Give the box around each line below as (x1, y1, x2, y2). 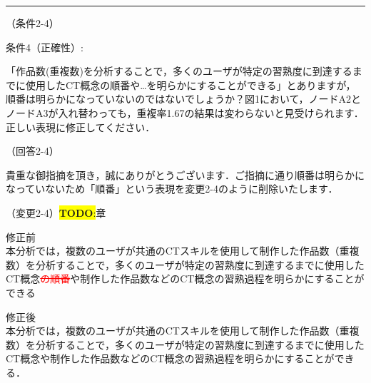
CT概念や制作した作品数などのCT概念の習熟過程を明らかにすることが (6, 351, 335, 366)
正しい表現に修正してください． (6, 119, 156, 134)
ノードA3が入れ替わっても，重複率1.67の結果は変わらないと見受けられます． (6, 105, 364, 120)
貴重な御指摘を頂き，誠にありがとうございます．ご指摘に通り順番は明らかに (6, 167, 365, 182)
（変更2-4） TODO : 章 (6, 205, 106, 220)
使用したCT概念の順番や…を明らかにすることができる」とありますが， (25, 77, 356, 92)
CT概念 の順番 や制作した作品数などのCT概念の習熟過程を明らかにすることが (6, 271, 365, 286)
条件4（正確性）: (6, 39, 83, 54)
